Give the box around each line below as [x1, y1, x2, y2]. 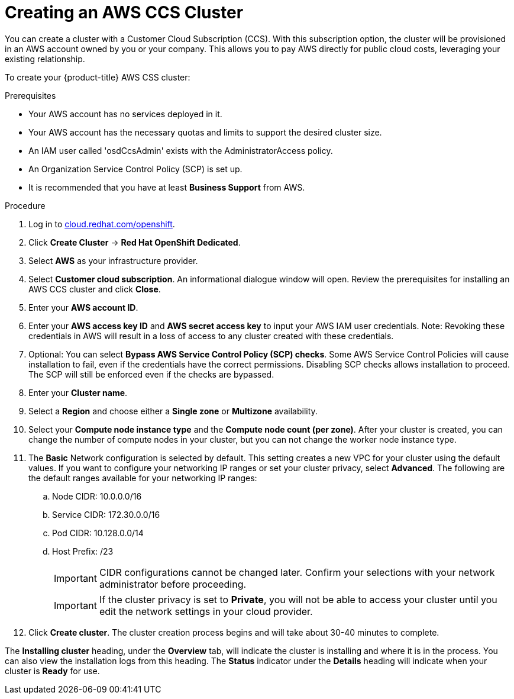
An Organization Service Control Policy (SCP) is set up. [28, 163, 243, 174]
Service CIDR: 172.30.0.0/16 [52, 509, 160, 520]
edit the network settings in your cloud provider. [99, 605, 313, 617]
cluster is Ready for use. [5, 665, 100, 676]
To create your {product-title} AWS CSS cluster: [5, 72, 190, 82]
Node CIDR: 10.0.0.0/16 [52, 491, 142, 501]
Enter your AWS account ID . [28, 302, 138, 313]
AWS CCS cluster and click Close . [28, 284, 161, 294]
